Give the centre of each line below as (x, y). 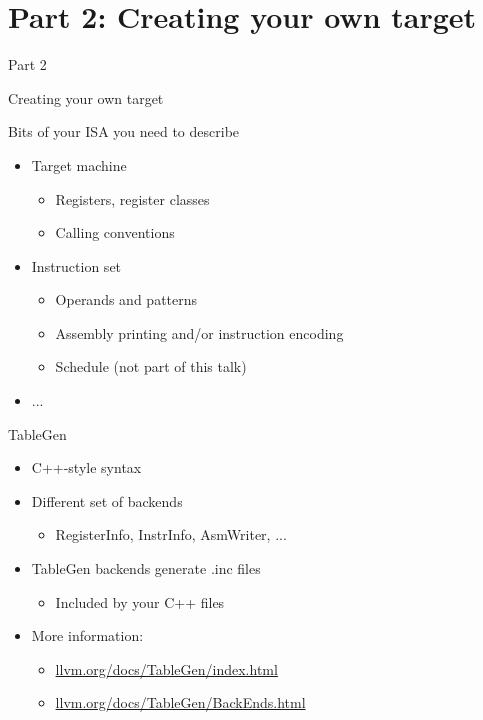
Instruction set (76, 265)
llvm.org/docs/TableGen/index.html (166, 668)
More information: (87, 635)
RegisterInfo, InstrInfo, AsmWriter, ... (171, 534)
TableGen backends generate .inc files (146, 568)
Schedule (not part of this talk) (151, 366)
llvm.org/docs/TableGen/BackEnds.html (180, 702)
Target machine (79, 164)
